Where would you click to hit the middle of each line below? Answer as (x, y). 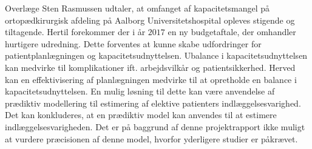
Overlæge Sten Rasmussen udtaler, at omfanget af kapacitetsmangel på (137, 8)
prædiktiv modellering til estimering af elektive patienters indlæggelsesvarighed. (153, 103)
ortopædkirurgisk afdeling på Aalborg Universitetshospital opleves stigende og (150, 20)
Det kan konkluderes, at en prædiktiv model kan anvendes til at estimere (141, 115)
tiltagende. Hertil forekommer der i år (75, 32)
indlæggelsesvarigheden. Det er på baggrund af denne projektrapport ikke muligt (155, 126)
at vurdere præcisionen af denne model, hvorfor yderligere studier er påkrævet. (151, 138)
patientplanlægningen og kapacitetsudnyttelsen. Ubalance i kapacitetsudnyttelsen (156, 55)
